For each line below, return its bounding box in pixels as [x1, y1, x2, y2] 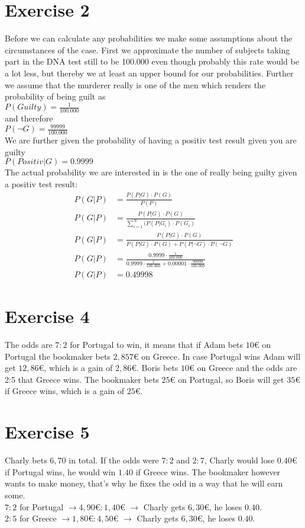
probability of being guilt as [5, 90, 106, 103]
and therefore [5, 112, 53, 124]
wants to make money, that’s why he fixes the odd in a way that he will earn [5, 477, 283, 489]
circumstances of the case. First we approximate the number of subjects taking [5, 43, 290, 56]
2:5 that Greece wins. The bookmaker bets [5, 373, 159, 385]
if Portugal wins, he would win [5, 465, 116, 478]
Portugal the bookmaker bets [5, 350, 111, 362]
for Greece [19, 512, 57, 524]
